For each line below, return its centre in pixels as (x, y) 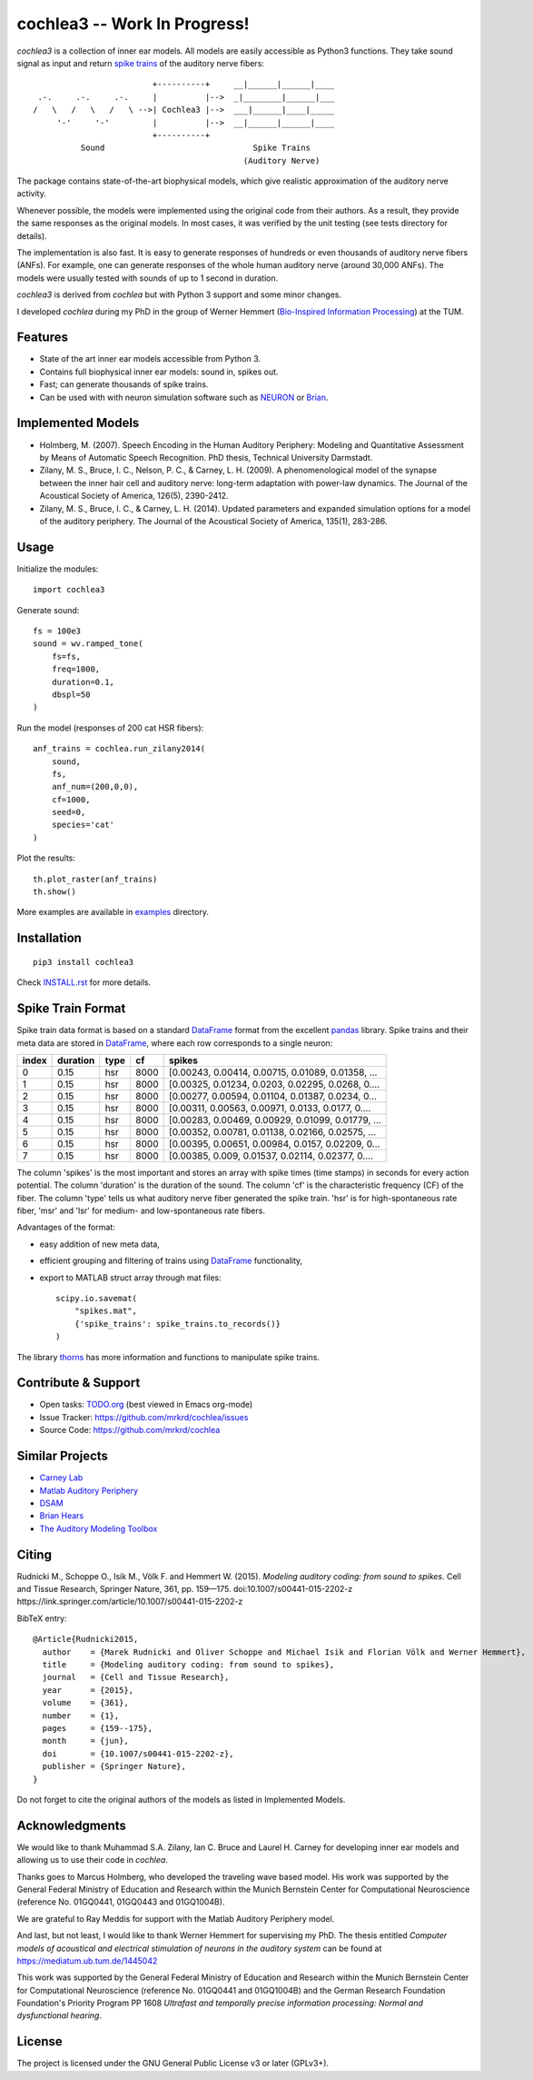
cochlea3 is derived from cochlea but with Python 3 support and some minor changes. (179, 294)
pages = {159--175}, (98, 1728)
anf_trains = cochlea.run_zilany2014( (119, 749)
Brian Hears (62, 1516)
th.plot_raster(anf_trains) (95, 879)
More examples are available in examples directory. (113, 912)
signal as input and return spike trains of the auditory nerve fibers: (141, 63)
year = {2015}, (88, 1690)
